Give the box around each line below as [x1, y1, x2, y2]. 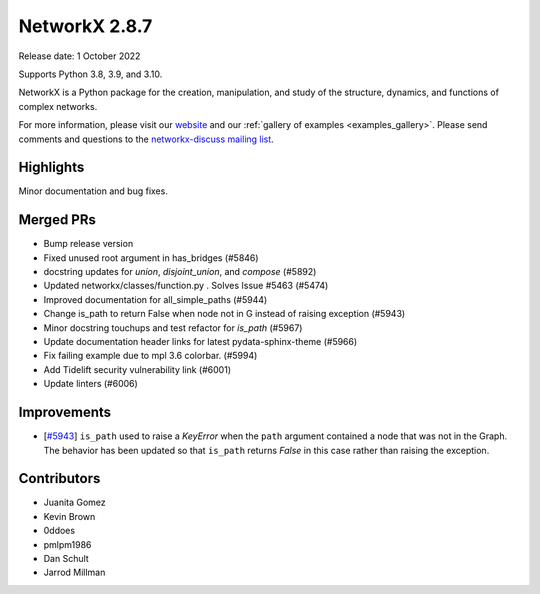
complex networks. [18, 100, 98, 112]
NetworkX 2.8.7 [18, 15, 153, 37]
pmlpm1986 [43, 538, 92, 550]
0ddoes [43, 525, 75, 537]
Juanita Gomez [43, 496, 107, 509]
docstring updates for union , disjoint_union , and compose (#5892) [43, 266, 317, 278]
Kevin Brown [43, 510, 96, 522]
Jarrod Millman [43, 566, 106, 579]
